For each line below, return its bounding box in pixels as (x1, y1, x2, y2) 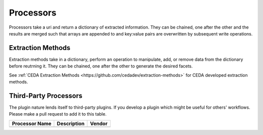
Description (56, 120, 85, 127)
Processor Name (12, 120, 52, 127)
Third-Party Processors (9, 91, 83, 100)
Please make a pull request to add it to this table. (9, 111, 107, 117)
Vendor (90, 120, 108, 127)
